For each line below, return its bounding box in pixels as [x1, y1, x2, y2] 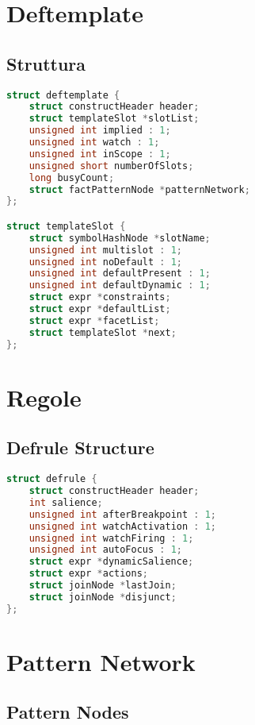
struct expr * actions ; [29, 568, 149, 580]
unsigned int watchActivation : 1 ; [29, 520, 216, 532]
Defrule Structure [6, 435, 154, 460]
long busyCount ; [29, 172, 115, 183]
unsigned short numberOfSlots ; [29, 160, 194, 172]
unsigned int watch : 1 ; [29, 137, 160, 148]
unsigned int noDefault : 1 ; [29, 256, 183, 268]
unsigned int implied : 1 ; [29, 125, 171, 137]
